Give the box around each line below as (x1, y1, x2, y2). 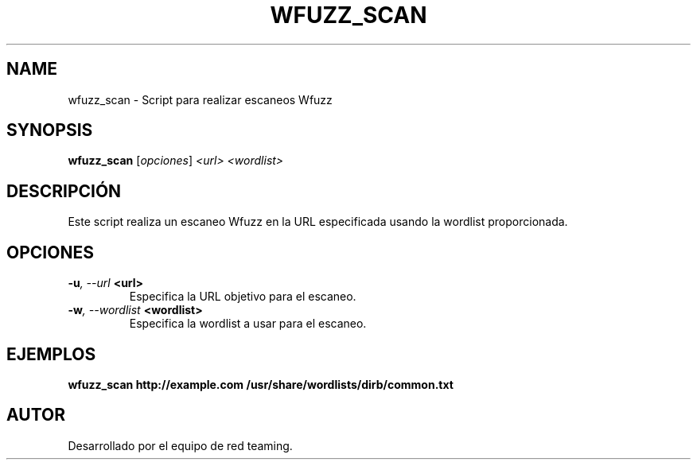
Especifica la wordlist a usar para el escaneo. (129, 316, 367, 331)
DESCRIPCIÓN (6, 181, 122, 201)
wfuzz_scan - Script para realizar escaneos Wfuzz (68, 92, 333, 107)
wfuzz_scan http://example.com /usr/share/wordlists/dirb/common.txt (68, 377, 454, 391)
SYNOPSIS (6, 120, 93, 141)
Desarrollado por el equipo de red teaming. (68, 438, 293, 452)
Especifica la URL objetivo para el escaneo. (129, 289, 356, 304)
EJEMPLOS (6, 344, 96, 364)
